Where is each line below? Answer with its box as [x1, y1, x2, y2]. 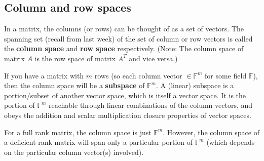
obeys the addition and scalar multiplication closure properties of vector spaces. [4, 109, 251, 120]
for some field [205, 70, 247, 80]
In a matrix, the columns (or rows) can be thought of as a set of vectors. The [4, 23, 244, 34]
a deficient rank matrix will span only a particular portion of [4, 137, 193, 147]
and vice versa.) [129, 53, 178, 63]
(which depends [206, 137, 255, 147]
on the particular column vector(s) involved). [4, 146, 144, 157]
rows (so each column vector [94, 70, 182, 80]
